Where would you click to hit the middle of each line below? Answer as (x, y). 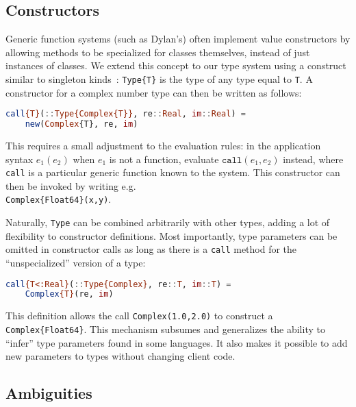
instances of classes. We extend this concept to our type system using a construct (176, 65)
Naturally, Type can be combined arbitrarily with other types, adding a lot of (168, 222)
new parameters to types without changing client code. (120, 356)
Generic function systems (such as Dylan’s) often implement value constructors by (178, 39)
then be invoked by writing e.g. (71, 185)
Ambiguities (49, 393)
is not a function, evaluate (164, 159)
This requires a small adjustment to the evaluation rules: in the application (163, 145)
